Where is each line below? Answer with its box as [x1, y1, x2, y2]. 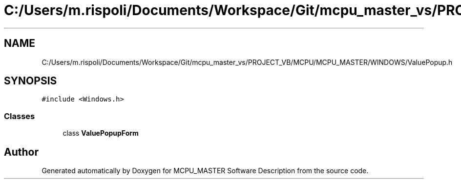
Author [4, 145, 39, 158]
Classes [4, 111, 35, 121]
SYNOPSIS [4, 75, 57, 87]
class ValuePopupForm [63, 129, 139, 138]
